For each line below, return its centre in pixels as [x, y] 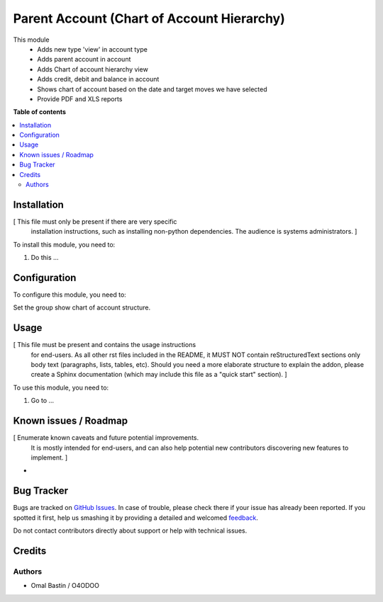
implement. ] [49, 458]
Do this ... [45, 258]
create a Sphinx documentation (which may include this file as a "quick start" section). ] [159, 375]
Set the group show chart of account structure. [82, 307]
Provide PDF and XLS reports [80, 98]
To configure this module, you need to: [70, 295]
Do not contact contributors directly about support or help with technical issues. [130, 530]
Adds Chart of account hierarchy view [93, 69]
